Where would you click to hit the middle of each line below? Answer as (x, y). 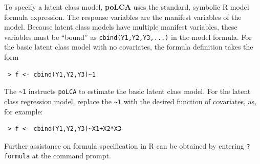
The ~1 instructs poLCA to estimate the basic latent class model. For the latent (127, 91)
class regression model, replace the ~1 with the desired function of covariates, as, (130, 101)
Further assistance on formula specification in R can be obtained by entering (124, 145)
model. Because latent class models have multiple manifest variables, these (121, 27)
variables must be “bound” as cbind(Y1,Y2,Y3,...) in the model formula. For (128, 37)
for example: (24, 111)
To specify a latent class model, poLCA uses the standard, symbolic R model (127, 7)
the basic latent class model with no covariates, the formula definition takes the (129, 47)
